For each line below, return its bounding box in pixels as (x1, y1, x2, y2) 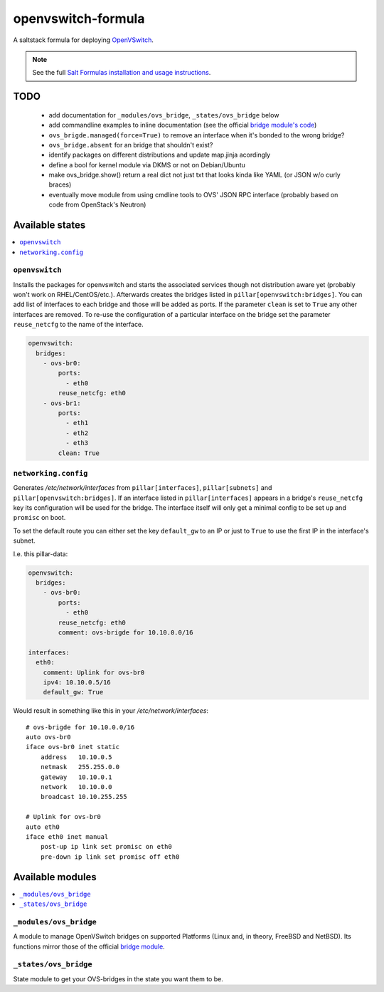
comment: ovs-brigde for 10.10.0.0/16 (58, 628, 193, 637)
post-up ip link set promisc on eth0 (40, 842, 172, 851)
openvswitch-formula (13, 11, 145, 26)
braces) (48, 180, 72, 189)
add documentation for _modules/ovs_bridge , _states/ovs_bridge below (48, 110, 279, 119)
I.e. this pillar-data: (13, 549, 68, 558)
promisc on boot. (13, 513, 66, 522)
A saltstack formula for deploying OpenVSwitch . (13, 36, 154, 44)
